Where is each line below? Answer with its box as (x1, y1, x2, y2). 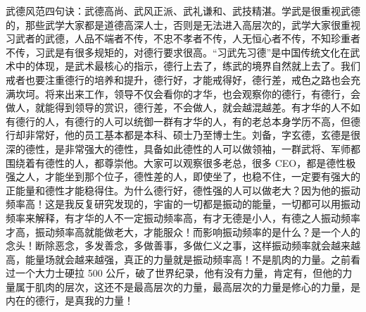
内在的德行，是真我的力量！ (6, 293, 134, 308)
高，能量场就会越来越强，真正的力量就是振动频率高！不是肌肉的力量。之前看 (6, 251, 360, 266)
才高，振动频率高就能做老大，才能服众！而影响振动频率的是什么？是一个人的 (6, 224, 360, 239)
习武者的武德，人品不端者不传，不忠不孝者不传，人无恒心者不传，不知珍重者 (6, 31, 360, 46)
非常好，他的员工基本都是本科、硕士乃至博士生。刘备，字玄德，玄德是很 (25, 127, 360, 142)
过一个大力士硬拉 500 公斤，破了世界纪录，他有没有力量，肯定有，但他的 (6, 266, 343, 280)
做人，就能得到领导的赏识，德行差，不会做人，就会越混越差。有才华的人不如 (6, 100, 360, 115)
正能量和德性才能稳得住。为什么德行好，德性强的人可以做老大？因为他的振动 (6, 182, 360, 197)
